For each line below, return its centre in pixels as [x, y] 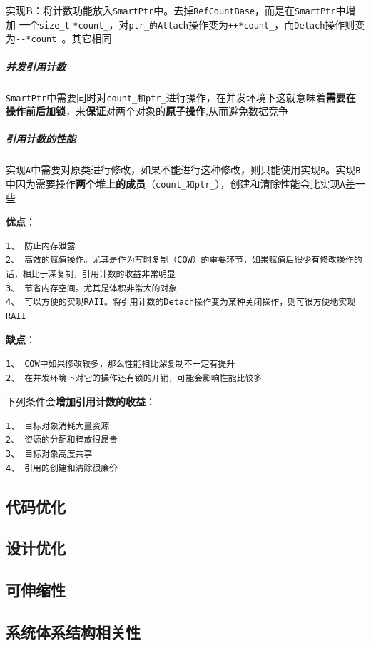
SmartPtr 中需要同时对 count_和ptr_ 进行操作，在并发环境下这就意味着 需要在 [181, 97]
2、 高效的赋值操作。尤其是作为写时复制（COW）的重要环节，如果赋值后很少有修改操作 [180, 260]
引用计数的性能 [41, 139]
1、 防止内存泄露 [41, 246]
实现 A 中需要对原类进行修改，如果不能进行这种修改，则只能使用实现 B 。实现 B [183, 170]
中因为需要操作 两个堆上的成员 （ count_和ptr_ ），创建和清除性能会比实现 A [176, 183]
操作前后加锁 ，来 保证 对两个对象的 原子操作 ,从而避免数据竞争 [147, 111]
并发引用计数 [36, 66]
